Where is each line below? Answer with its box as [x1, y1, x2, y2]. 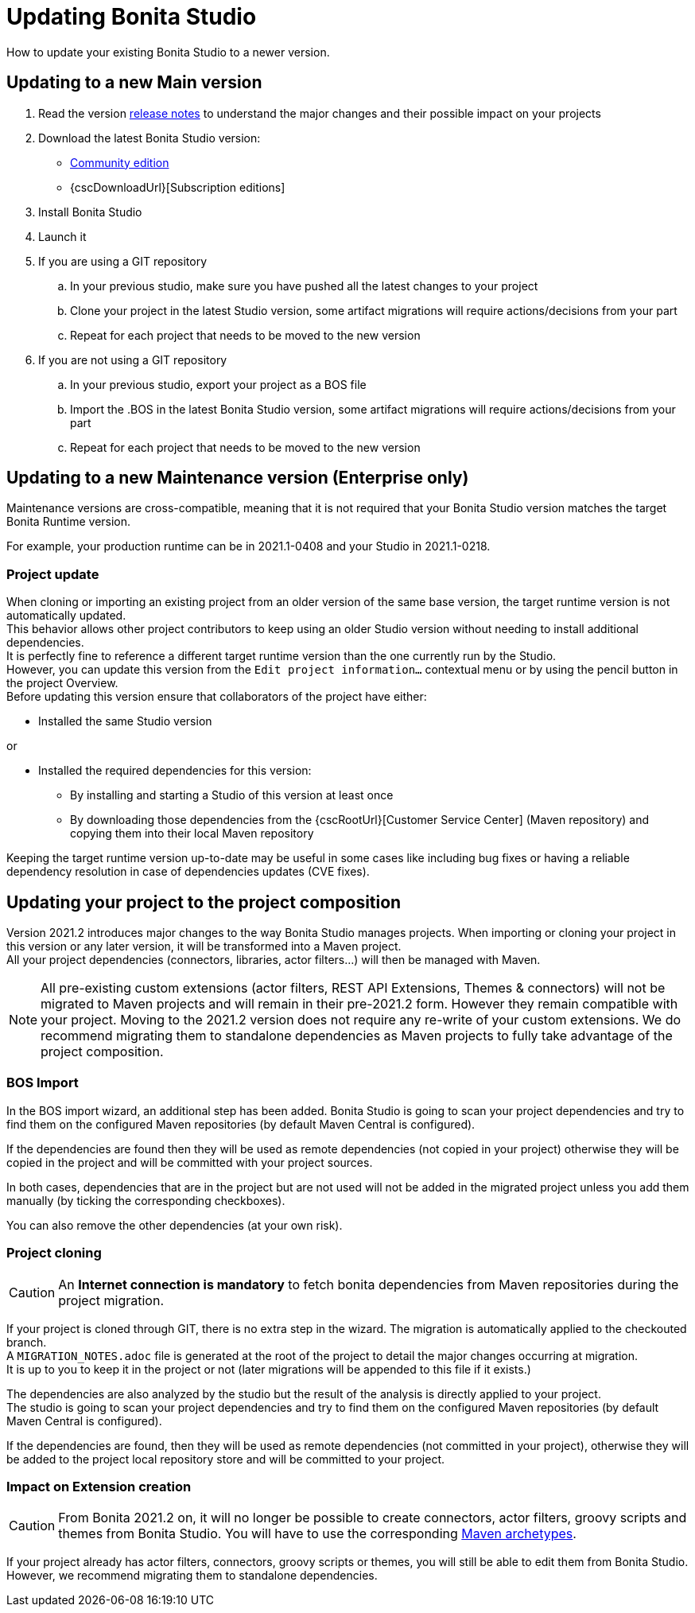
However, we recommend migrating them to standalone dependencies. [6, 1568, 378, 1583]
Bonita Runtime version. [6, 515, 131, 529]
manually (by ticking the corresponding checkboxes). [6, 1193, 285, 1207]
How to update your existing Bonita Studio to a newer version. [6, 45, 330, 59]
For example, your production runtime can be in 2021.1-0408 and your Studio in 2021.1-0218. [6, 539, 491, 554]
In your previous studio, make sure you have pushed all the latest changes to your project [70, 278, 538, 293]
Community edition [70, 155, 169, 169]
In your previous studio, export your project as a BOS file [70, 377, 367, 391]
